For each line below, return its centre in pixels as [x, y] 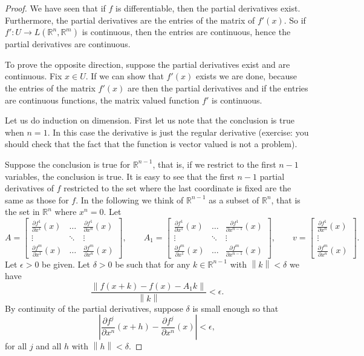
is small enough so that [236, 308]
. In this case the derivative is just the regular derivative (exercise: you [178, 132]
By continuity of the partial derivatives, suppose [94, 308]
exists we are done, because [246, 76]
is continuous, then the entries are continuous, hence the [186, 32]
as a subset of [234, 199]
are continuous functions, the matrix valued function [102, 100]
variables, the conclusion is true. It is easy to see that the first [120, 176]
